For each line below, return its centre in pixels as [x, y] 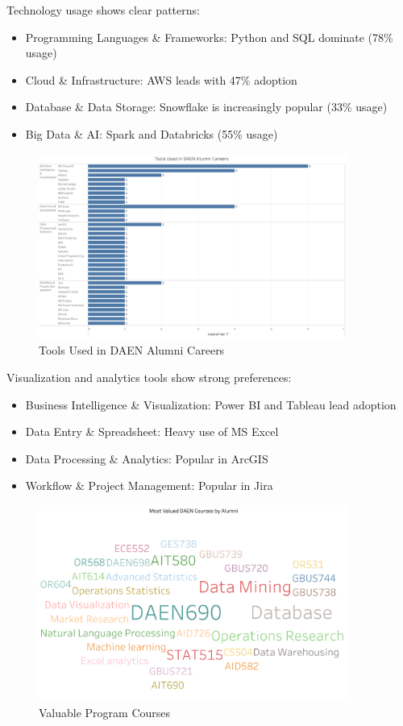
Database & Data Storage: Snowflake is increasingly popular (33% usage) [206, 107]
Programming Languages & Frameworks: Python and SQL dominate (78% [209, 37]
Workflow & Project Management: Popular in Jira [149, 485]
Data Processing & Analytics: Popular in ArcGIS [147, 458]
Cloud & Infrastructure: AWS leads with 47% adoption [161, 79]
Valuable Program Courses [105, 712]
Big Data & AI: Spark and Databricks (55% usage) [152, 133]
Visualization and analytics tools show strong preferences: [149, 378]
